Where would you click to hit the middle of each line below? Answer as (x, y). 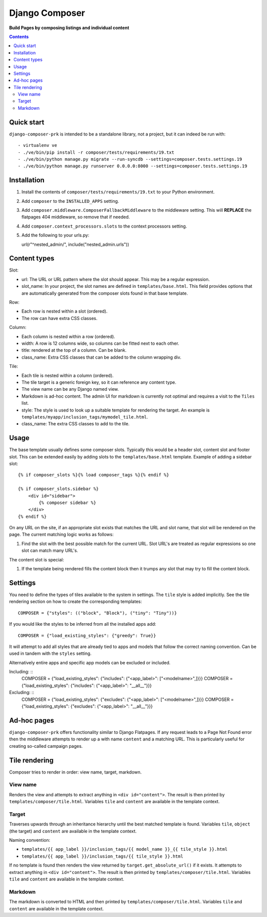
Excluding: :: (22, 692)
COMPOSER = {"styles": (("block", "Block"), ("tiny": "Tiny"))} (98, 613)
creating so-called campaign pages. (46, 746)
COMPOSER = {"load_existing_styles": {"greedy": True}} (87, 635)
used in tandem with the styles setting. (50, 653)
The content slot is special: (37, 559)
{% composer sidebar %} (67, 503)
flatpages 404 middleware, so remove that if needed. (76, 217)
